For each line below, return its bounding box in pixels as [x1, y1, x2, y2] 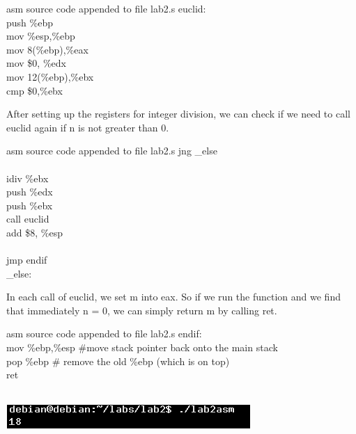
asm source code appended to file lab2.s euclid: [6, 1, 206, 15]
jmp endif [6, 252, 47, 267]
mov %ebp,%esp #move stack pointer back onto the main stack [6, 340, 278, 355]
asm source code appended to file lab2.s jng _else [6, 143, 217, 158]
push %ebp [6, 15, 53, 29]
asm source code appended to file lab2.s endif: [6, 326, 202, 341]
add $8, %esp [6, 225, 63, 239]
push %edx [6, 184, 53, 199]
